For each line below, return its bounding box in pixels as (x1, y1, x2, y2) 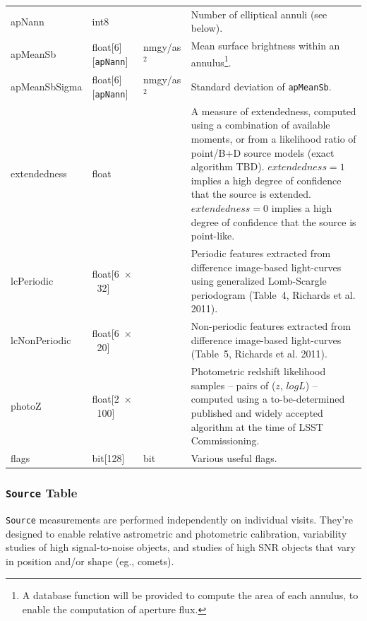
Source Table (6, 484, 78, 502)
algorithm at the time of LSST (191, 419, 323, 434)
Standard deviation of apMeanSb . (191, 79, 332, 94)
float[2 (92, 391, 119, 406)
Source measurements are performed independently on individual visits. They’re (6, 511, 353, 526)
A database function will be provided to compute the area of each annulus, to (22, 588, 359, 603)
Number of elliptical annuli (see (191, 6, 327, 21)
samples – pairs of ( (191, 377, 276, 392)
